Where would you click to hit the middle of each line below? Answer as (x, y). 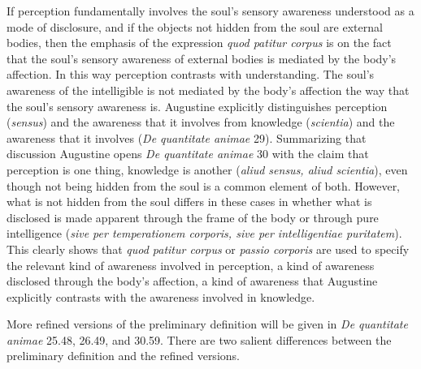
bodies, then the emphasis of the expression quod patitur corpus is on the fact (199, 43)
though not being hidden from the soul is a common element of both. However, (204, 185)
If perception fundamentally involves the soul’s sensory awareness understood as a (210, 11)
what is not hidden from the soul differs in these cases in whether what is (189, 202)
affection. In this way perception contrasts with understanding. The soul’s (191, 74)
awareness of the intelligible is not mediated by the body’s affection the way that (208, 90)
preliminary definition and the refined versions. (123, 356)
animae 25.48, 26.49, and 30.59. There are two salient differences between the (199, 339)
